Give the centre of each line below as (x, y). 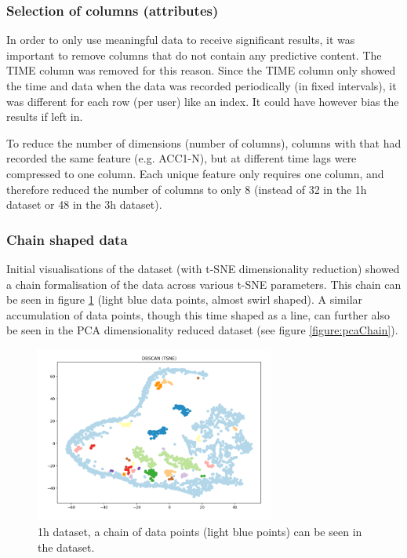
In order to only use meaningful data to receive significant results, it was (181, 40)
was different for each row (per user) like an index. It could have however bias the (203, 101)
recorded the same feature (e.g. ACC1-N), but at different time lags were (182, 158)
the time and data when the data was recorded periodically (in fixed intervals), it (202, 86)
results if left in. (45, 117)
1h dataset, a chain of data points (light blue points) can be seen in (200, 532)
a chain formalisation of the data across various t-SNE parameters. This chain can (204, 284)
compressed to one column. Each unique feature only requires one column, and (195, 173)
